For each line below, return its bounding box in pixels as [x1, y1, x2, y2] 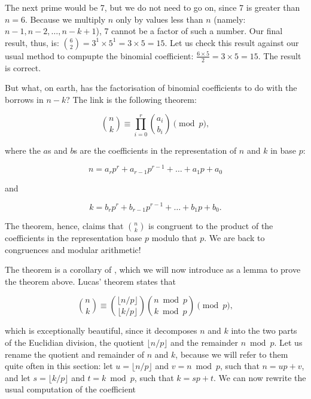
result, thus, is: [5, 36, 59, 48]
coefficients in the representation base [5, 231, 142, 243]
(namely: [214, 13, 246, 25]
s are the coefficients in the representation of [74, 144, 237, 156]
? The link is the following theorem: [66, 93, 197, 105]
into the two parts [231, 324, 297, 337]
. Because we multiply [25, 13, 106, 25]
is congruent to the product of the [148, 219, 273, 232]
